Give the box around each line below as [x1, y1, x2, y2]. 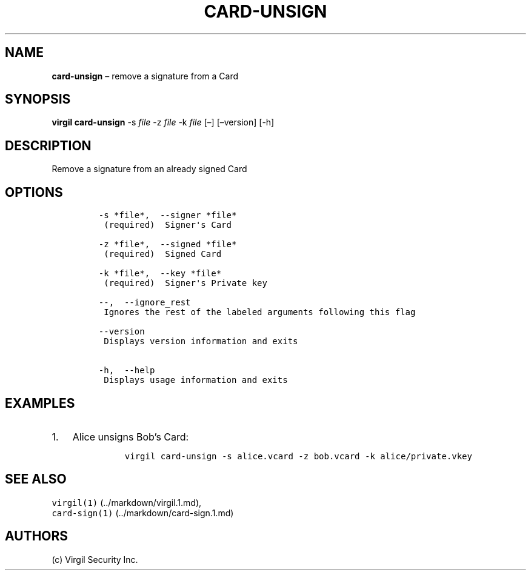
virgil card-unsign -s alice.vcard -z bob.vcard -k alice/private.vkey [124, 451, 472, 461]
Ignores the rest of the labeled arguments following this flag [104, 307, 416, 317]
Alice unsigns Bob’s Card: [72, 430, 189, 443]
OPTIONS [5, 184, 63, 200]
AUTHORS [5, 528, 68, 544]
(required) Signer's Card [104, 220, 232, 230]
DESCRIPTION [5, 138, 92, 153]
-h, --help [98, 365, 155, 376]
